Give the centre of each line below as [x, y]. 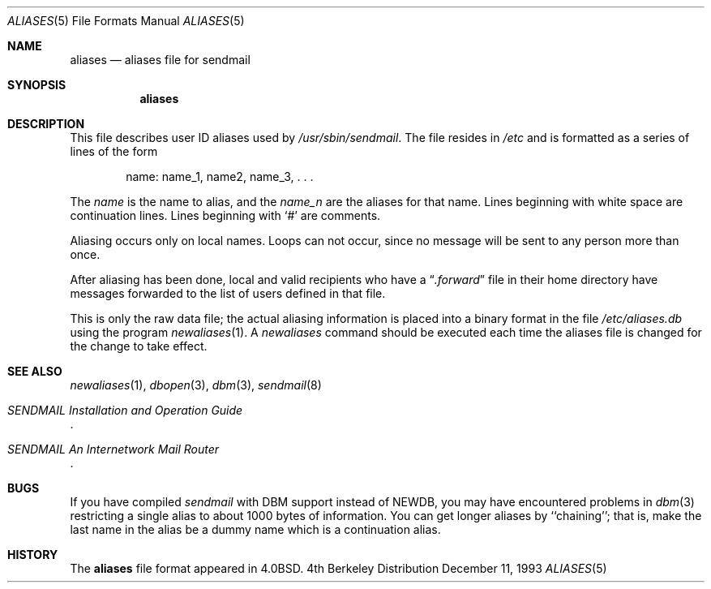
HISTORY [33, 555]
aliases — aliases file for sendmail [160, 60]
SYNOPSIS [37, 85]
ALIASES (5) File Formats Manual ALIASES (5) [126, 21]
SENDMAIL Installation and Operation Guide [125, 410]
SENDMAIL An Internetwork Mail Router [113, 449]
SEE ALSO [35, 371]
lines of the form [114, 151]
